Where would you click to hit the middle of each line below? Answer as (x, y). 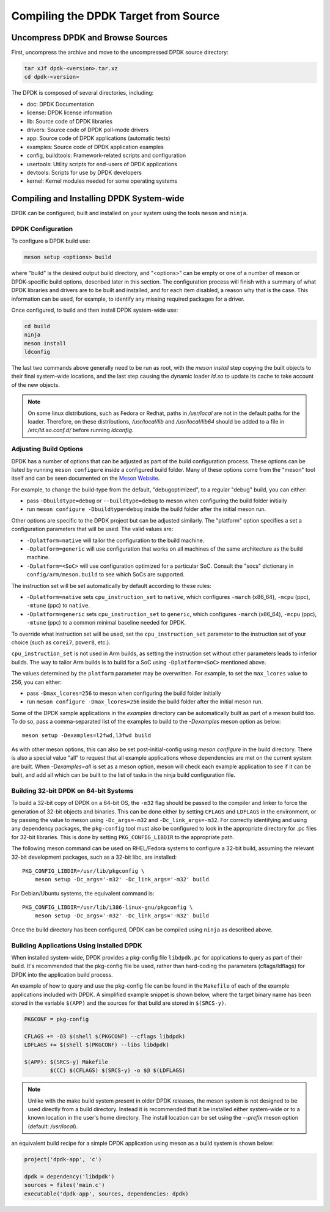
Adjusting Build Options (47, 449)
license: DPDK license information (69, 112)
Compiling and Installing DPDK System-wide (98, 199)
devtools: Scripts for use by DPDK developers (84, 172)
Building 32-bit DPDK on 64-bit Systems (72, 790)
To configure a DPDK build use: (51, 241)
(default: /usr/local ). (53, 1126)
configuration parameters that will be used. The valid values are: (92, 529)
